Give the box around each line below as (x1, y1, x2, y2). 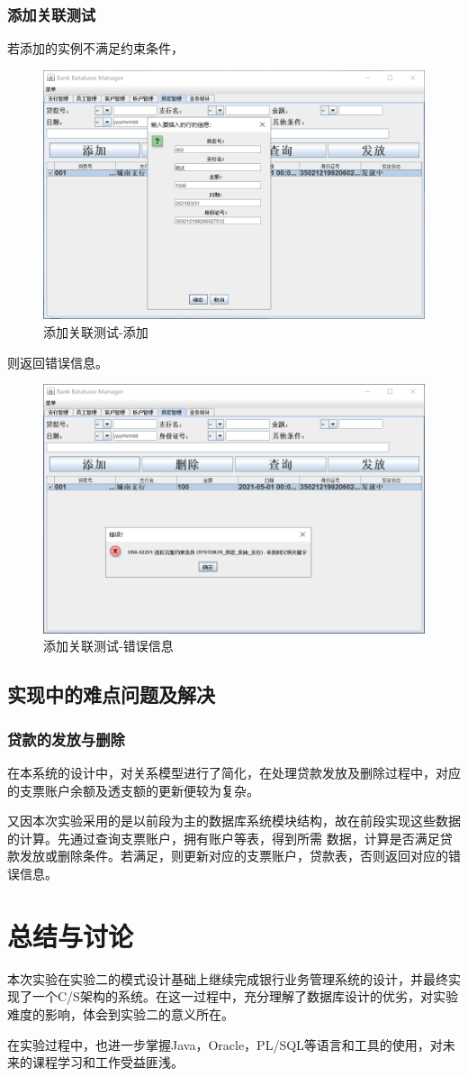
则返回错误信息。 (7, 352, 108, 371)
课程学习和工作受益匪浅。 (31, 1053, 184, 1072)
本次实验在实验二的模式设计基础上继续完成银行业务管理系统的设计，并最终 (7, 969, 448, 988)
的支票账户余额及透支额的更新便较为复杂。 (7, 780, 259, 799)
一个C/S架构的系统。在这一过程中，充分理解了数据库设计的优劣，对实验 (31, 987, 458, 1006)
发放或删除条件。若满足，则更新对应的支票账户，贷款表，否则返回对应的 (19, 846, 448, 865)
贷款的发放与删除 (7, 727, 125, 750)
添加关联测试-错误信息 (43, 636, 174, 655)
